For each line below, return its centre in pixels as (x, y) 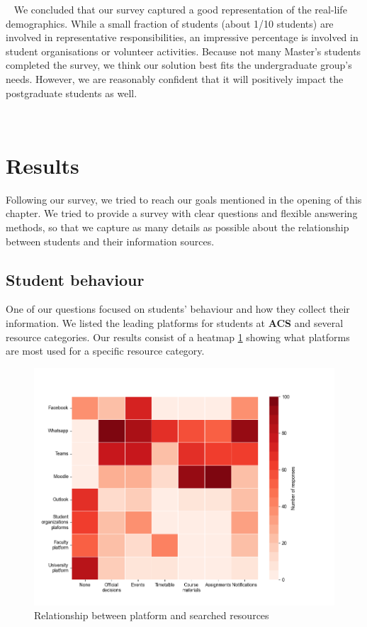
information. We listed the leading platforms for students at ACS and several (175, 323)
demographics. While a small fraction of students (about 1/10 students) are (170, 23)
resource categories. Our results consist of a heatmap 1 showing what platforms (178, 337)
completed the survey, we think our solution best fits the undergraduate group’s (179, 65)
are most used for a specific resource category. (105, 351)
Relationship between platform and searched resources (152, 615)
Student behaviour (75, 279)
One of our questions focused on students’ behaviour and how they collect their (178, 309)
